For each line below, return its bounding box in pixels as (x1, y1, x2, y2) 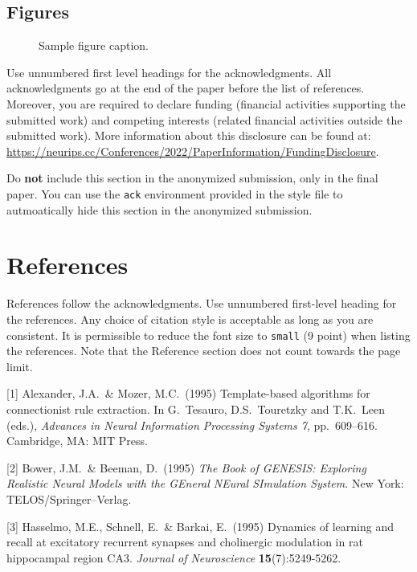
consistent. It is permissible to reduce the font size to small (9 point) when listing (6, 326, 411, 343)
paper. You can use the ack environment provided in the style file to (6, 185, 343, 202)
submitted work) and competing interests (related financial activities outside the (6, 111, 403, 128)
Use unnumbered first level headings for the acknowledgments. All (6, 63, 332, 80)
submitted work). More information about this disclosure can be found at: (6, 127, 371, 144)
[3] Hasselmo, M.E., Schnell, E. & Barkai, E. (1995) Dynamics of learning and (6, 517, 394, 534)
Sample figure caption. (39, 37, 149, 54)
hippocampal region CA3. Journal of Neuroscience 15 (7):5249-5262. (6, 549, 341, 566)
